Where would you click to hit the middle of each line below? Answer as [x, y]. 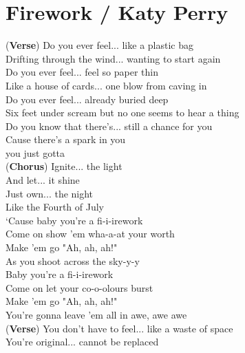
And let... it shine [43, 180]
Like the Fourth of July [55, 207]
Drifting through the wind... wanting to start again [113, 58]
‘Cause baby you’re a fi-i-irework [74, 220]
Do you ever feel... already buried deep [87, 99]
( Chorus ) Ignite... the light [64, 166]
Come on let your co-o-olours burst [79, 287]
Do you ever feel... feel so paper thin [82, 72]
